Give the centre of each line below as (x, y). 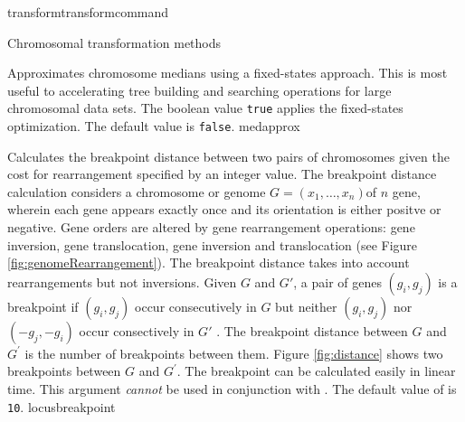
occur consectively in (137, 330)
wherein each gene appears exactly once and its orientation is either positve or (224, 209)
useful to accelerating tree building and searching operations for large (199, 90)
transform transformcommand (88, 12)
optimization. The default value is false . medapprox (154, 126)
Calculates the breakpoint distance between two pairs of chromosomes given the (228, 156)
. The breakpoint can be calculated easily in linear (316, 371)
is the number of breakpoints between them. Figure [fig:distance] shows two (234, 353)
